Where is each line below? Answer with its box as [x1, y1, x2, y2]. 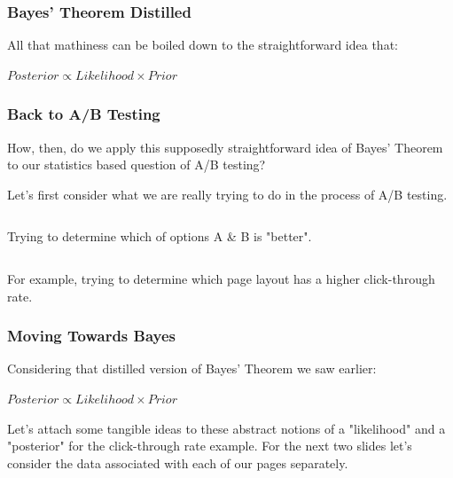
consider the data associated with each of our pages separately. [7, 453, 348, 472]
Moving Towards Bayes [7, 325, 176, 347]
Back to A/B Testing [7, 103, 160, 125]
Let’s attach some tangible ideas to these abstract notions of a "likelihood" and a [7, 419, 446, 437]
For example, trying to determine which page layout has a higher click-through [7, 270, 435, 287]
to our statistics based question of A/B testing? [7, 155, 266, 174]
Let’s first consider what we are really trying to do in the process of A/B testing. [7, 184, 448, 203]
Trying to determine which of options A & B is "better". [7, 227, 312, 246]
